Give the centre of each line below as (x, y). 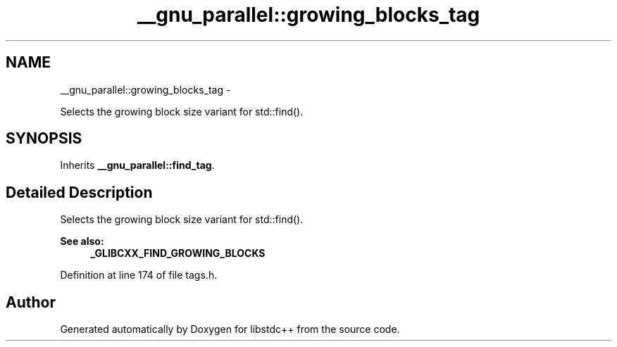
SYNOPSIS (44, 139)
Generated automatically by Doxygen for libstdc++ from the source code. (230, 329)
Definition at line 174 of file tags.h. (139, 275)
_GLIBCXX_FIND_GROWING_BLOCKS (178, 253)
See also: (82, 241)
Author (31, 302)
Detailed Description (79, 192)
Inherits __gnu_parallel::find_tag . (137, 165)
